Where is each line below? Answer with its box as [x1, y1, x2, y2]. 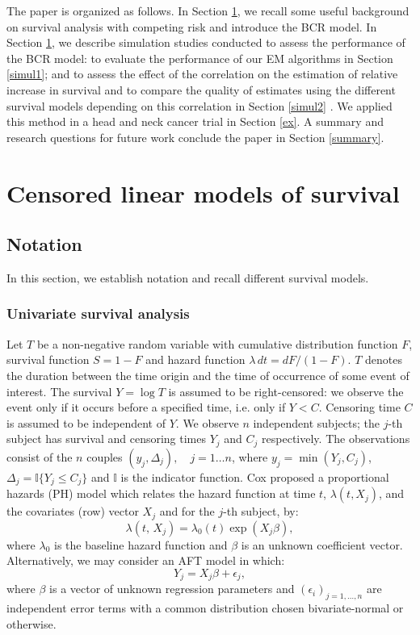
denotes [364, 351, 402, 368]
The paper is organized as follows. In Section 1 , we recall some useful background [6, 2, 409, 19]
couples [86, 448, 123, 465]
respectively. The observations [262, 430, 410, 447]
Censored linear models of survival [6, 176, 400, 209]
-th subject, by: [223, 503, 299, 520]
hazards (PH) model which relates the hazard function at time [6, 485, 316, 502]
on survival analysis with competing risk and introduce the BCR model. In [6, 18, 377, 35]
